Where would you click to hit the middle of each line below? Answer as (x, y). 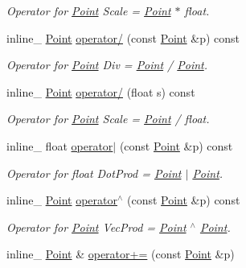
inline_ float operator (60, 145)
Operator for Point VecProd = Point (96, 227)
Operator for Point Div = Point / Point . (107, 65)
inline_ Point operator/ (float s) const (101, 91)
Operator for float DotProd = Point (94, 173)
